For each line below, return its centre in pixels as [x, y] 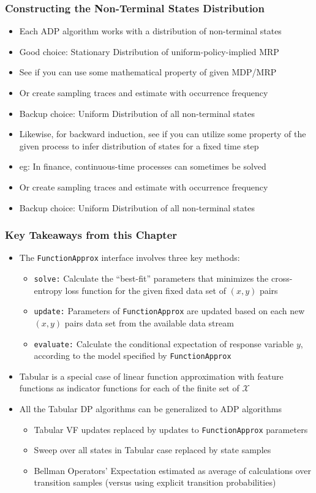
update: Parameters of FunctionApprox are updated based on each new [169, 311]
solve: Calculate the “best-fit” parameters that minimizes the [151, 278]
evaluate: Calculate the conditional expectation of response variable [164, 343]
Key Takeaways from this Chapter [91, 235]
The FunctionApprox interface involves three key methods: [130, 258]
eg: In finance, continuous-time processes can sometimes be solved [143, 166]
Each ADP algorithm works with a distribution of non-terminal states [150, 31]
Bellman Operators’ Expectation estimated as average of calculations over [172, 470]
